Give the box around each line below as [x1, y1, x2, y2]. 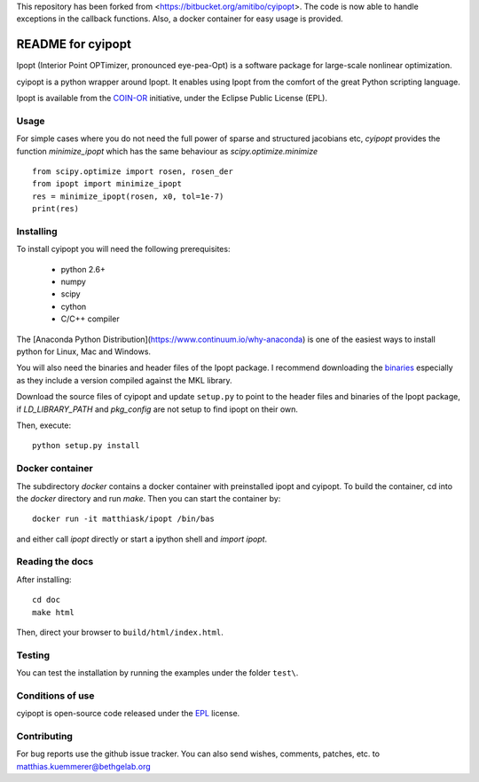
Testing [16, 649, 51, 661]
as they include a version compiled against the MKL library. [16, 375, 232, 385]
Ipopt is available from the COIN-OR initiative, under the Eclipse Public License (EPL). [16, 93, 328, 104]
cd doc [32, 595, 61, 605]
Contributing [16, 731, 73, 743]
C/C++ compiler [60, 313, 120, 324]
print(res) [32, 204, 80, 214]
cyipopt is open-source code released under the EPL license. [16, 708, 240, 719]
